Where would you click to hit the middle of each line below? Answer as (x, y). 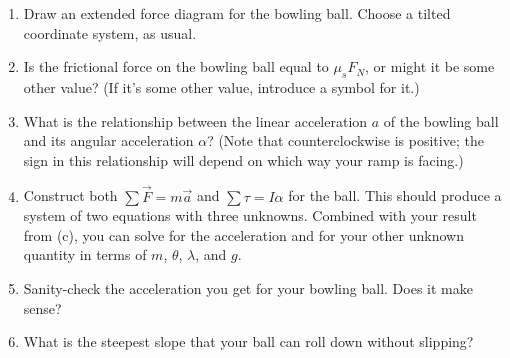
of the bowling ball (441, 120)
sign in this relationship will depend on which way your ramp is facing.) (243, 159)
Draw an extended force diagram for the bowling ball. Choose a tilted (237, 13)
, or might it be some (430, 66)
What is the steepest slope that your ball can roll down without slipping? (248, 341)
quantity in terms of (85, 254)
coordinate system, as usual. (110, 32)
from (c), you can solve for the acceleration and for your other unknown (243, 234)
